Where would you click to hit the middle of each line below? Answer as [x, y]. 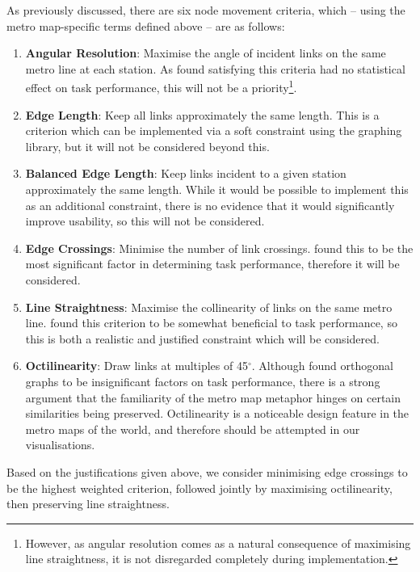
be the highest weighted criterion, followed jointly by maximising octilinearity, [199, 488]
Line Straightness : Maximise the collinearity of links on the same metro [209, 307]
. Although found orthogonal [322, 366]
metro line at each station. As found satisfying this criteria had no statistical [215, 68]
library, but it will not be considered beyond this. [147, 146]
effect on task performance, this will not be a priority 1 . [161, 86]
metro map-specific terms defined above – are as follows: [146, 25]
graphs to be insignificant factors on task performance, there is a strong [203, 381]
